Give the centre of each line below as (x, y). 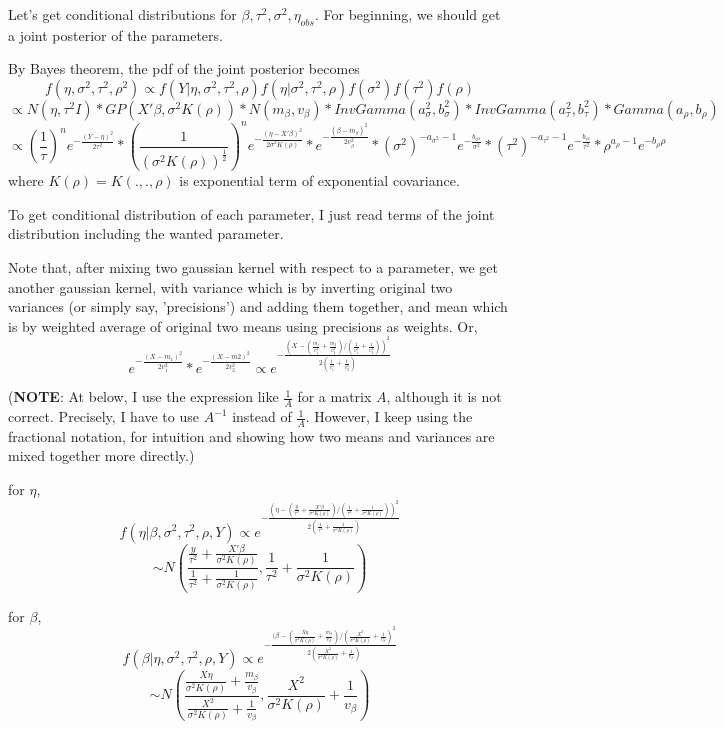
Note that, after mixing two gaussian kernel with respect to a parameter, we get (253, 266)
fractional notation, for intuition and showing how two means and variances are (251, 435)
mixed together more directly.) (101, 455)
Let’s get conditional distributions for (122, 14)
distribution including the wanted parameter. (146, 233)
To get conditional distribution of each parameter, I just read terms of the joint (251, 213)
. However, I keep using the (389, 416)
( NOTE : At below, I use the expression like (143, 396)
